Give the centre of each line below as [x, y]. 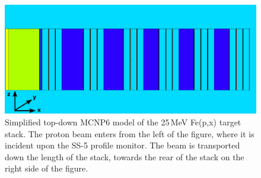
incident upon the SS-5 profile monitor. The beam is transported [122, 145]
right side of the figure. [47, 168]
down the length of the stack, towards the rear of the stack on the [125, 156]
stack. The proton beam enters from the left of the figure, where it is [130, 133]
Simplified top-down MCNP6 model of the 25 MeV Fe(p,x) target [123, 122]
